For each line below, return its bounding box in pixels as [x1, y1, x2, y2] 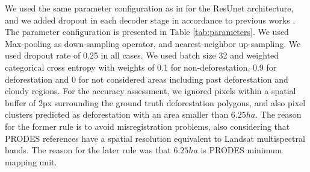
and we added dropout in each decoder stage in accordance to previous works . [5, 13, 296, 26]
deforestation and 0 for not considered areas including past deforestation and [5, 72, 288, 85]
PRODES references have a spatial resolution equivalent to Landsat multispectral [5, 132, 305, 144]
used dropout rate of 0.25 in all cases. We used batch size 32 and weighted [5, 49, 279, 62]
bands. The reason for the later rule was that [5, 144, 171, 156]
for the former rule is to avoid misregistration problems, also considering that [5, 119, 290, 132]
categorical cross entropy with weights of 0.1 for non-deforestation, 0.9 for [5, 60, 277, 73]
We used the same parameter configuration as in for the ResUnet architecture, [5, 2, 294, 14]
